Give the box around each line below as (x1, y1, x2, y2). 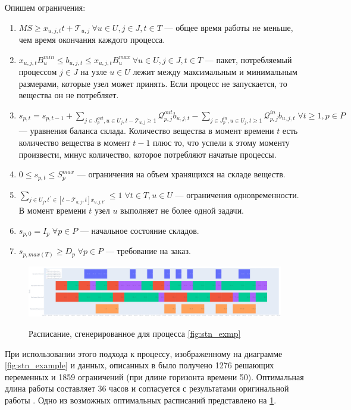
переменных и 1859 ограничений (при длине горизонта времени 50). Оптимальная (5, 370, 304, 383)
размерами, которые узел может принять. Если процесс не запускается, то (18, 77, 287, 89)
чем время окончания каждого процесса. (18, 33, 165, 46)
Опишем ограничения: (5, 1, 86, 13)
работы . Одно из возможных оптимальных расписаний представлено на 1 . (5, 394, 277, 406)
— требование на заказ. (105, 245, 191, 257)
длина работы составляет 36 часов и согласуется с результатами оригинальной (5, 382, 289, 395)
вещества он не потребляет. (18, 89, 119, 101)
